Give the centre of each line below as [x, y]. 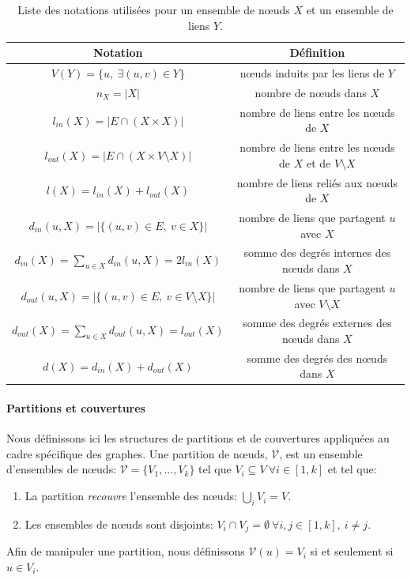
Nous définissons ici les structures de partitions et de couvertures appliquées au [198, 438]
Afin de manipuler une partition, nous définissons [126, 551]
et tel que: [352, 469]
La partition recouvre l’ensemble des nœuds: [131, 496]
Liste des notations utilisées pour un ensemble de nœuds [154, 9]
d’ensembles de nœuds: [62, 469]
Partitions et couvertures [76, 408]
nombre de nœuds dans [311, 92]
